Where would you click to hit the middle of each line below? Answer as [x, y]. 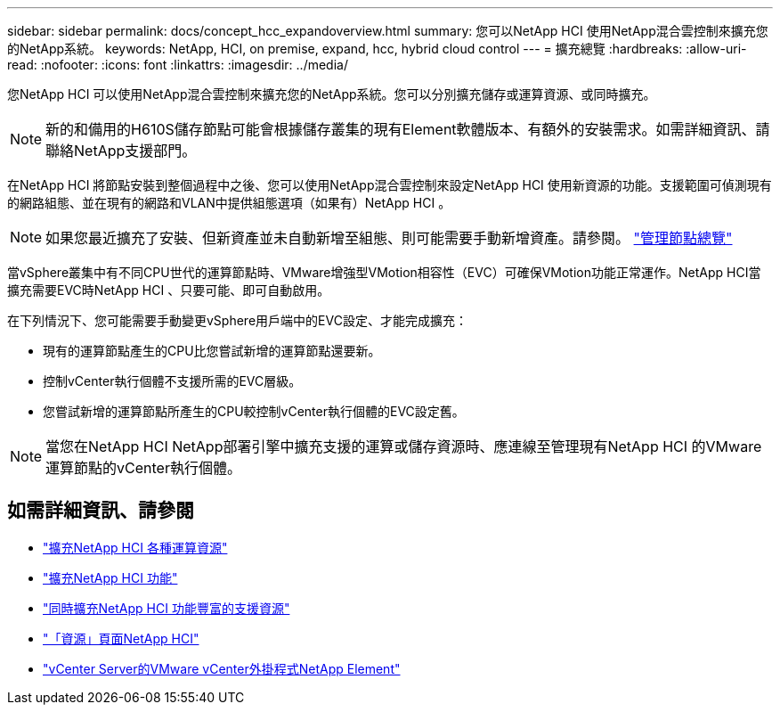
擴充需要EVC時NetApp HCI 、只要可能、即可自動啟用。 [169, 290]
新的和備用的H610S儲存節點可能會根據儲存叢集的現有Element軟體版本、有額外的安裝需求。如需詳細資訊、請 [408, 129]
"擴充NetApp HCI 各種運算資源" [135, 547]
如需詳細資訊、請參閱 [101, 511]
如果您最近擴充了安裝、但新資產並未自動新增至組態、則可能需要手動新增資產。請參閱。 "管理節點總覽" [389, 238]
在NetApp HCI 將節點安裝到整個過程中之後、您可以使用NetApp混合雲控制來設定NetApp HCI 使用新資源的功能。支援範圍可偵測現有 [390, 185]
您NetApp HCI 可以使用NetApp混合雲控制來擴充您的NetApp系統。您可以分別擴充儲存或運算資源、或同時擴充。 [332, 94]
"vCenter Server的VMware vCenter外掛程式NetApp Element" [222, 668]
